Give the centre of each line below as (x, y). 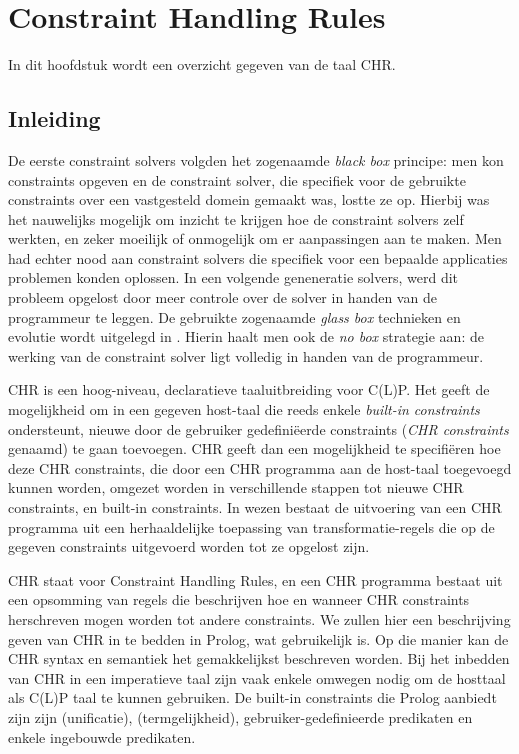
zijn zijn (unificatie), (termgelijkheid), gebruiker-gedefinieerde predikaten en (240, 716)
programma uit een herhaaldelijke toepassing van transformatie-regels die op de (251, 526)
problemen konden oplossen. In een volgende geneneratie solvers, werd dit (233, 277)
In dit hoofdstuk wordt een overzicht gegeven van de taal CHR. (202, 64)
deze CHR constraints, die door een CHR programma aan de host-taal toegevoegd (260, 467)
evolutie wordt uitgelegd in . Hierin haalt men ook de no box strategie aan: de (246, 336)
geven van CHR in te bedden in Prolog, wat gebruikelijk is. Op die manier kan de (258, 638)
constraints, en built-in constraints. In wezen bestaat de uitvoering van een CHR (255, 507)
